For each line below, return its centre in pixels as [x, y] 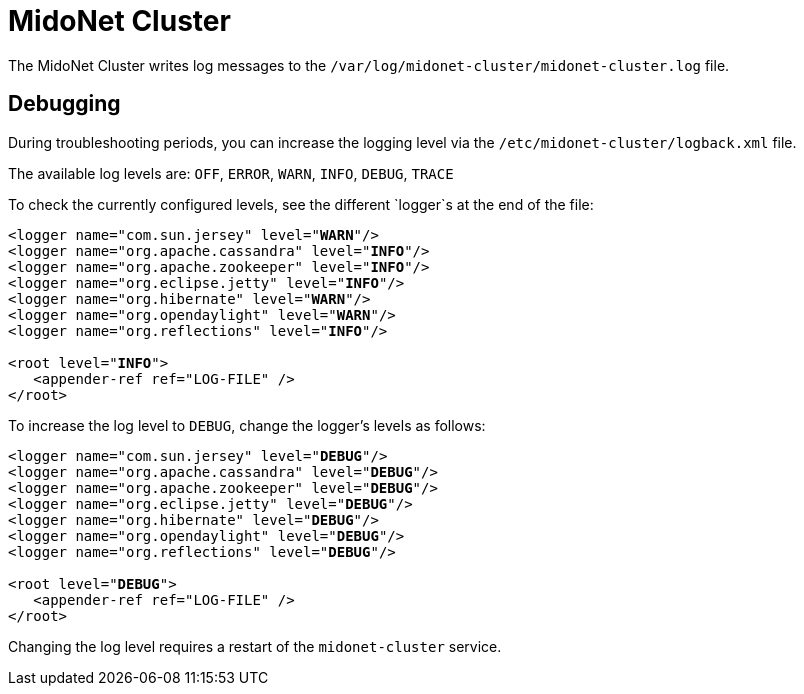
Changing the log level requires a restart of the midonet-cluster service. [255, 646]
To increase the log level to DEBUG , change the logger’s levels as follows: [247, 425]
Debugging [64, 104]
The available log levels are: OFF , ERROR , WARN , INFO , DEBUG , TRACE [231, 173]
